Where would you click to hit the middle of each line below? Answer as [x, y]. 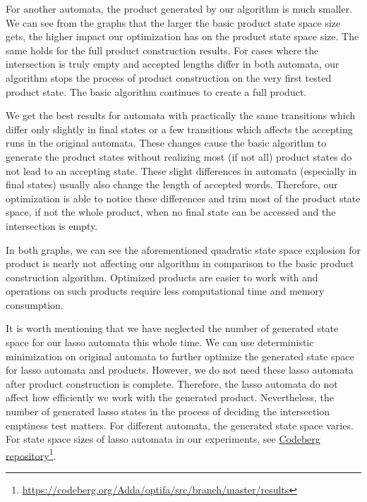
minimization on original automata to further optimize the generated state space [180, 356]
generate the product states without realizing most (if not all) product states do [179, 156]
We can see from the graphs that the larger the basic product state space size [173, 22]
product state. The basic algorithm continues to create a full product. [156, 91]
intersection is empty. [52, 225]
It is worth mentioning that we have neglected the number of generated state [172, 328]
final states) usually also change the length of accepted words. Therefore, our [172, 184]
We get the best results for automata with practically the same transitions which [181, 115]
